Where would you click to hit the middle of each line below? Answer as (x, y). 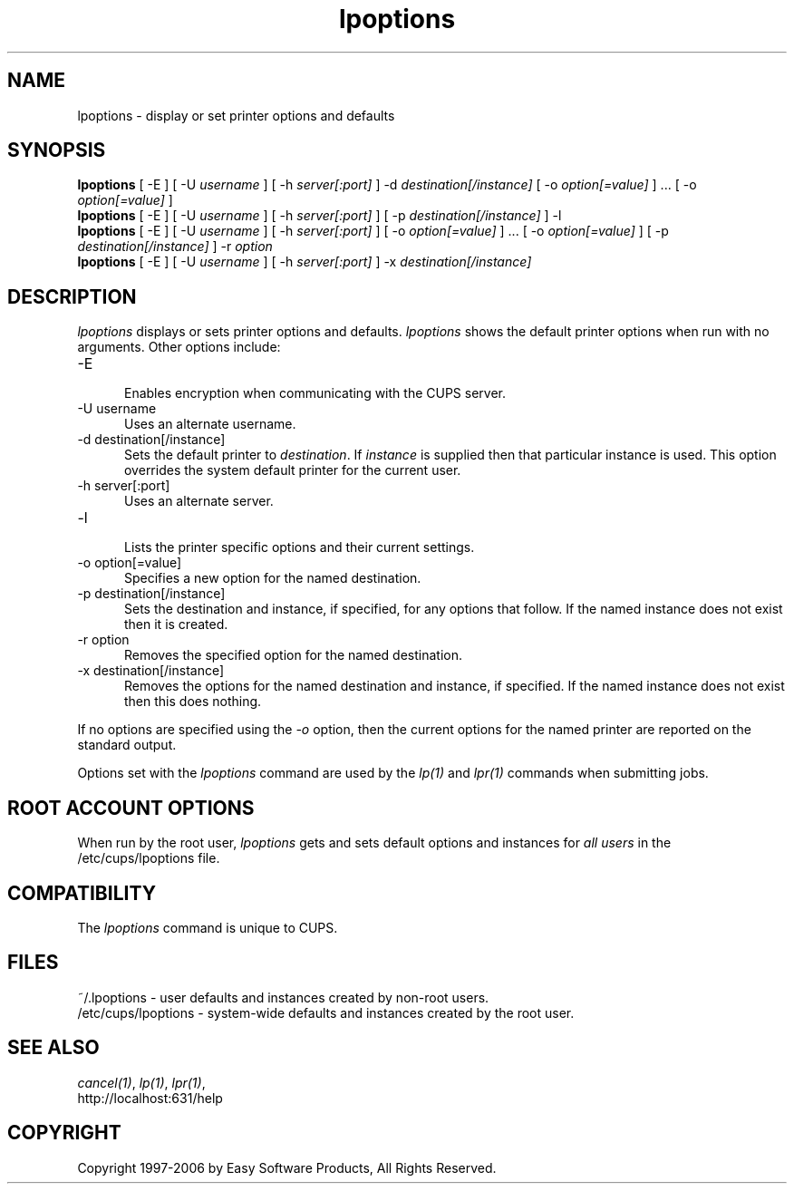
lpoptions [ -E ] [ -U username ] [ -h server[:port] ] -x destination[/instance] (305, 262)
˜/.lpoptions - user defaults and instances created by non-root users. (283, 997)
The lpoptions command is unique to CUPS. (208, 927)
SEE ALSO (53, 1048)
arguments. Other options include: (179, 347)
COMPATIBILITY (82, 893)
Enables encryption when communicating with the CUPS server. (315, 393)
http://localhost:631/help (150, 1098)
